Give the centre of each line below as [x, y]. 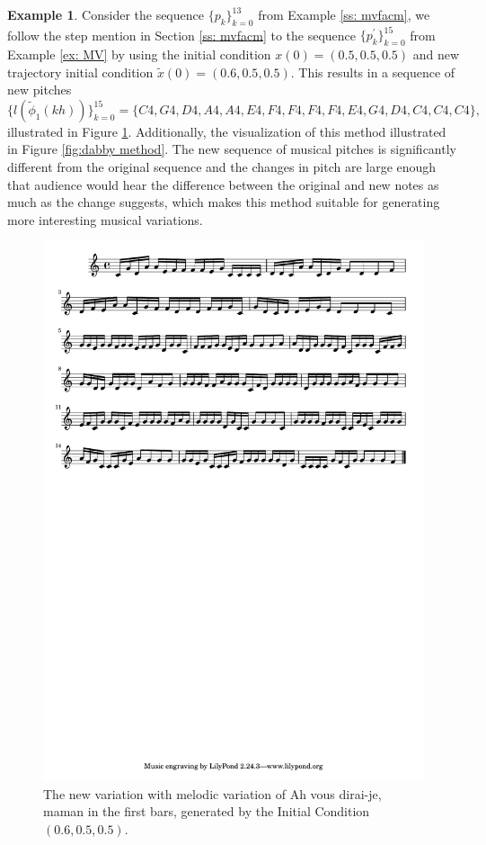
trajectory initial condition [80, 72]
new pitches [40, 90]
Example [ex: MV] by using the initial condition [139, 54]
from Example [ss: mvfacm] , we [344, 14]
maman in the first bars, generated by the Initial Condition [207, 811]
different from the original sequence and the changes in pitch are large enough [222, 167]
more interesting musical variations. [105, 219]
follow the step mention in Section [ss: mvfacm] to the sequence [181, 35]
